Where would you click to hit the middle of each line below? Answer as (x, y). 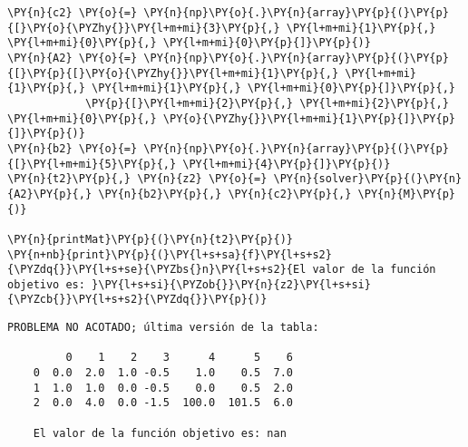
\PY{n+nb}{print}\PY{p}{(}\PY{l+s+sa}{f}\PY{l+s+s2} (170, 254)
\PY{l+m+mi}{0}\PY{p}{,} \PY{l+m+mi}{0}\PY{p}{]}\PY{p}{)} (189, 43)
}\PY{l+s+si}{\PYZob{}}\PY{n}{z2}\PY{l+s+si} (231, 284)
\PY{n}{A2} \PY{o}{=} (73, 58)
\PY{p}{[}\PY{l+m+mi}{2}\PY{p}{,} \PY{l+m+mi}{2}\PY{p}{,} (267, 103)
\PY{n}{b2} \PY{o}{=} (73, 148)
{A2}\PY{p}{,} (50, 194)
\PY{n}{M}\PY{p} (406, 194)
